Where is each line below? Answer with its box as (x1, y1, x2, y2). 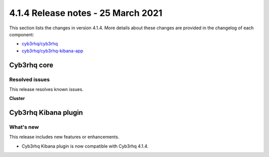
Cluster (9, 95, 25, 101)
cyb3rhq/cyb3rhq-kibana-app (21, 48, 84, 54)
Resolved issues (9, 76, 50, 83)
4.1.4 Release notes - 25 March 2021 (9, 7, 163, 18)
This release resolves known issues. (9, 86, 84, 92)
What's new (9, 124, 39, 131)
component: (9, 31, 34, 37)
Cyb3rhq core (9, 61, 54, 69)
